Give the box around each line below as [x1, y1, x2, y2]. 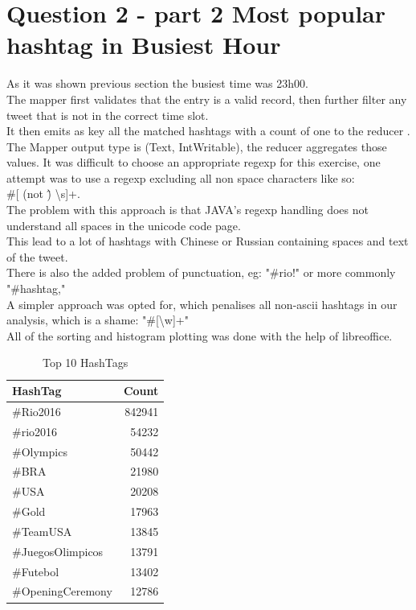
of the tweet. [6, 248, 68, 265]
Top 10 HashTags [42, 354, 128, 371]
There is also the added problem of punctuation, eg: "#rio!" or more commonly [6, 264, 396, 281]
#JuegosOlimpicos [12, 542, 104, 559]
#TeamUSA [12, 522, 72, 539]
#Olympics [12, 443, 67, 460]
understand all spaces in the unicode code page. [6, 216, 241, 233]
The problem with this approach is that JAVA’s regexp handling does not [6, 201, 369, 218]
